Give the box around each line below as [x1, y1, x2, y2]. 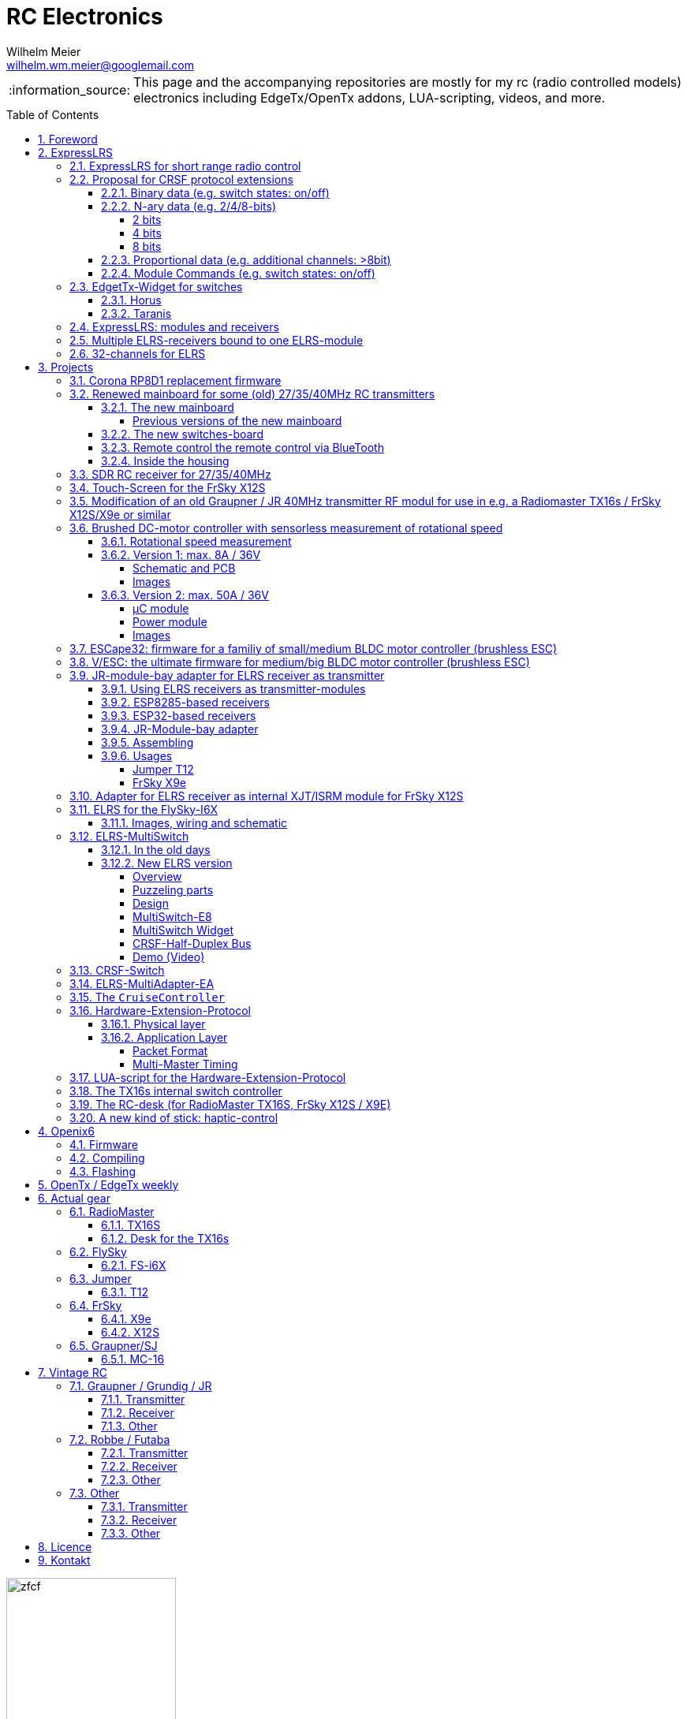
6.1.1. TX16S [101, 1217, 161, 1232]
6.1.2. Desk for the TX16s [101, 1231, 230, 1245]
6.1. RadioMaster [69, 1204, 155, 1218]
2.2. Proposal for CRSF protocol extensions [69, 172, 293, 186]
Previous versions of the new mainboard [133, 413, 342, 427]
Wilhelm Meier [6, 44, 81, 58]
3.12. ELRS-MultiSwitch [69, 829, 189, 843]
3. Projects [38, 360, 94, 374]
